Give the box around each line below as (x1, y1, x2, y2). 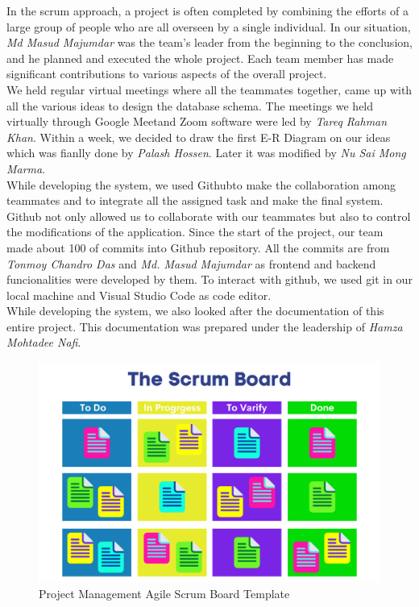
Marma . (6, 160, 46, 177)
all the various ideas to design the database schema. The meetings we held (6, 97, 374, 114)
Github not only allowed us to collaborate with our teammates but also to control (6, 207, 411, 224)
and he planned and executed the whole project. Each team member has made (6, 49, 394, 66)
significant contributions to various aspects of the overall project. (6, 65, 327, 82)
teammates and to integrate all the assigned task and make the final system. (6, 192, 384, 209)
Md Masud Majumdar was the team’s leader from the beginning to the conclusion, (6, 34, 413, 51)
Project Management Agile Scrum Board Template (39, 584, 290, 601)
